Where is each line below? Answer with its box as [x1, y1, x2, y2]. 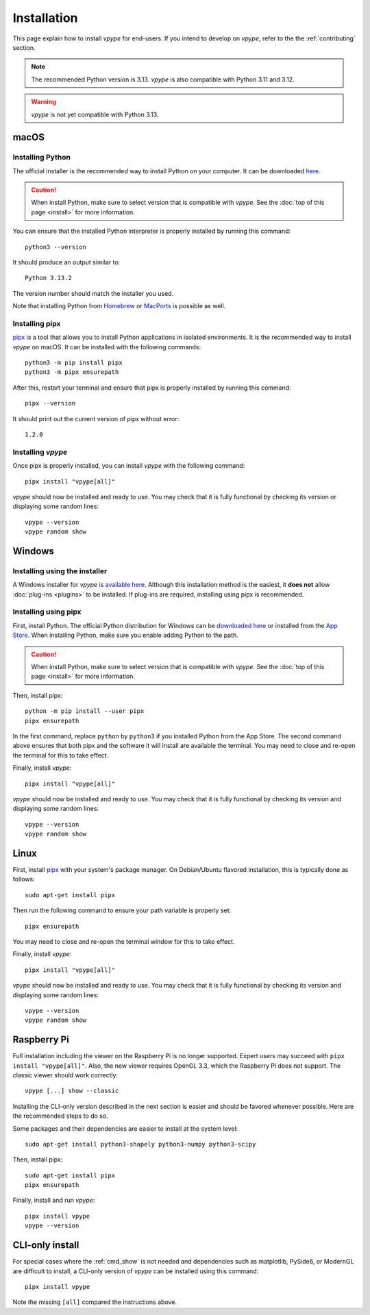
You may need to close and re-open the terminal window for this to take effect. [12, 937, 235, 945]
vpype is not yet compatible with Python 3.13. [31, 110, 159, 118]
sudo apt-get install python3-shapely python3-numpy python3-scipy [25, 1140, 256, 1148]
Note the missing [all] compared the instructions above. [12, 1298, 177, 1306]
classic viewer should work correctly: [12, 1070, 119, 1079]
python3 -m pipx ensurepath [25, 368, 119, 376]
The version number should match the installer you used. [12, 289, 174, 297]
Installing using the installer [12, 566, 108, 575]
